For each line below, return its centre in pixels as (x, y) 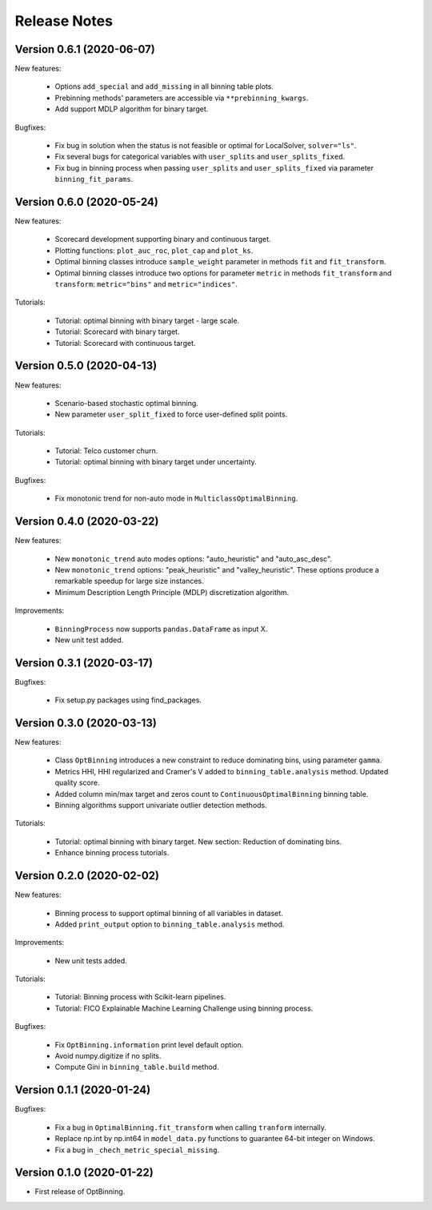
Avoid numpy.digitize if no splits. (108, 1056)
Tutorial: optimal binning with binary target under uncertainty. (156, 462)
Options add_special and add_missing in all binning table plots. (164, 86)
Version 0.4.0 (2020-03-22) (87, 522)
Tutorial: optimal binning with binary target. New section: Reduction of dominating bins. (198, 842)
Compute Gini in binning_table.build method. (137, 1067)
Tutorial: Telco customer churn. (106, 451)
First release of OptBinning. (80, 1192)
